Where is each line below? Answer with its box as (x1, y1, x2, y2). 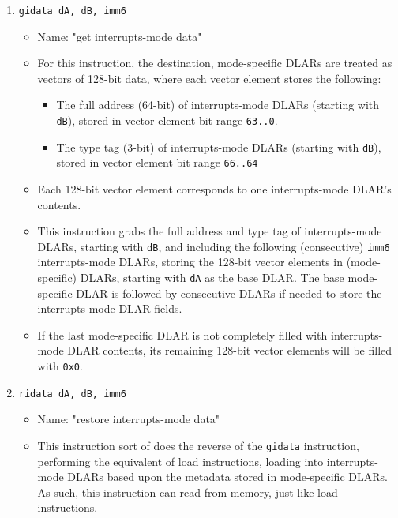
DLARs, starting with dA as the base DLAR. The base (80, 269, 344, 286)
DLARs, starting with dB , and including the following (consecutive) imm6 (37, 238, 390, 254)
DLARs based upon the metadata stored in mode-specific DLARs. (67, 468, 388, 485)
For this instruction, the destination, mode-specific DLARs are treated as (37, 54, 392, 71)
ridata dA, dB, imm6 (18, 388, 126, 400)
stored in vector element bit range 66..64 (56, 154, 258, 171)
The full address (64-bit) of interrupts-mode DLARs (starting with (56, 96, 380, 113)
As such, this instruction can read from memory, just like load (37, 483, 338, 500)
